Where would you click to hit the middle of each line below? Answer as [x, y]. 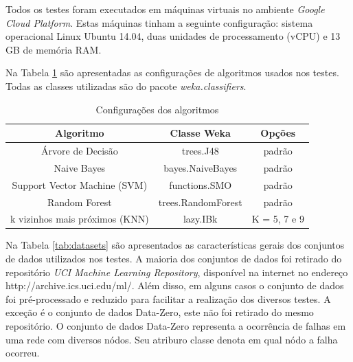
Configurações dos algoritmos [157, 109]
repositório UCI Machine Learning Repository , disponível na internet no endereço [177, 272]
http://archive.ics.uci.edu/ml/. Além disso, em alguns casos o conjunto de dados [175, 285]
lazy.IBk [200, 219]
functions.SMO [201, 184]
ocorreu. [23, 353]
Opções [278, 133]
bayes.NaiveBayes [201, 167]
